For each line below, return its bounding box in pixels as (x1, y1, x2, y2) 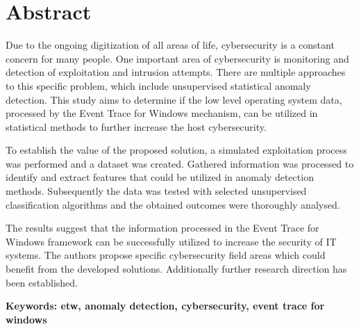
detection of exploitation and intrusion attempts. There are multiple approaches (6, 65, 346, 79)
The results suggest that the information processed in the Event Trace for (6, 220, 319, 235)
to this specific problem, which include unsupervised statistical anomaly (6, 78, 311, 93)
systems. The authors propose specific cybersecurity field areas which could (6, 248, 326, 262)
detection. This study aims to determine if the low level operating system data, (6, 92, 342, 106)
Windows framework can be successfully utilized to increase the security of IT (6, 234, 337, 248)
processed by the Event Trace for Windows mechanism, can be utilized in (6, 106, 318, 120)
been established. (6, 275, 78, 289)
